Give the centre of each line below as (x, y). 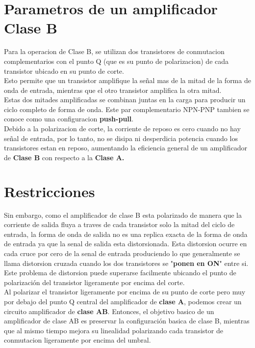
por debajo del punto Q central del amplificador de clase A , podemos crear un (123, 301)
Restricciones (50, 191)
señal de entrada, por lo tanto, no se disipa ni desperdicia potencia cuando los (121, 138)
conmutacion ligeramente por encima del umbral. (77, 340)
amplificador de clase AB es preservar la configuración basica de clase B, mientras (127, 321)
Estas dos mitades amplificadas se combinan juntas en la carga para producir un (125, 100)
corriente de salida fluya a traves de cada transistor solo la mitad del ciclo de (119, 224)
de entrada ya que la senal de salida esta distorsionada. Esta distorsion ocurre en (126, 244)
